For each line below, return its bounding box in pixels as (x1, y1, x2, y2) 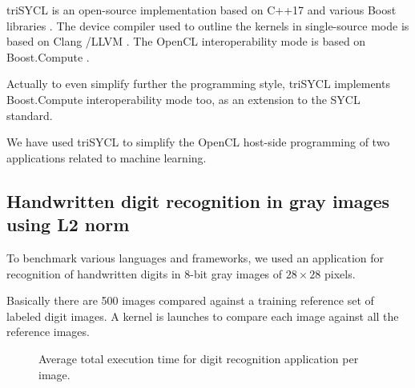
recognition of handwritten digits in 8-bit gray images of (6, 265, 283, 282)
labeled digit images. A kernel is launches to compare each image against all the (6, 307, 399, 324)
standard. (6, 106, 53, 123)
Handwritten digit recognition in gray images (6, 188, 390, 213)
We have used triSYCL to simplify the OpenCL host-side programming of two (6, 134, 390, 150)
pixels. (324, 265, 356, 282)
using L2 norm (6, 212, 130, 237)
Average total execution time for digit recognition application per (38, 350, 359, 366)
